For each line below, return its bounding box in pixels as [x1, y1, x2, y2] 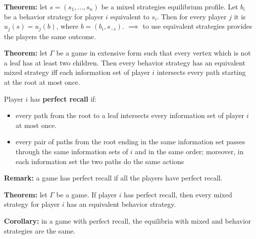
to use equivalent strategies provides [143, 21, 253, 31]
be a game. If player [56, 189, 117, 199]
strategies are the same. [4, 225, 76, 236]
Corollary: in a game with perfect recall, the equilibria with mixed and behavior [4, 215, 252, 226]
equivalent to [110, 11, 150, 21]
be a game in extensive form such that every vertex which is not [56, 48, 251, 58]
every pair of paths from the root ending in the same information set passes [15, 136, 245, 147]
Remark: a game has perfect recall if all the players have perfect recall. [4, 173, 223, 183]
